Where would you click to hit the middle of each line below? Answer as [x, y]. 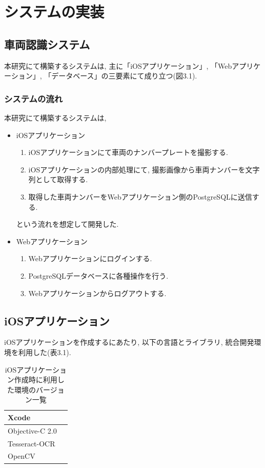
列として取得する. [58, 179]
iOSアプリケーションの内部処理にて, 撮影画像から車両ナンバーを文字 [144, 169]
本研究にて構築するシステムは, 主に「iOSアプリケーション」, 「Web [118, 65]
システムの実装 [54, 12]
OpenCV [22, 456]
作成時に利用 [36, 379]
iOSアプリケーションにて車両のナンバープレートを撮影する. [128, 152]
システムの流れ [34, 98]
